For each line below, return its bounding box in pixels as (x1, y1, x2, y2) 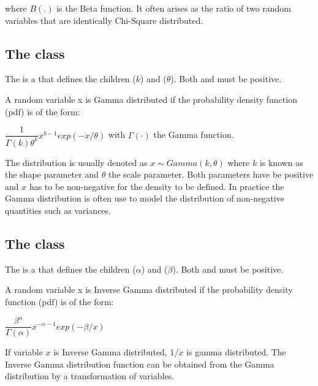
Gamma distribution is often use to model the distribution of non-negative (5, 192, 284, 205)
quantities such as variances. (5, 203, 111, 216)
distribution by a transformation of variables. (5, 369, 175, 382)
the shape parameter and (5, 168, 99, 181)
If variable (5, 346, 43, 358)
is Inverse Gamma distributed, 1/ (53, 346, 179, 358)
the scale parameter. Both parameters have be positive (108, 168, 314, 181)
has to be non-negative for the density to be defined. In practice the (29, 180, 284, 192)
